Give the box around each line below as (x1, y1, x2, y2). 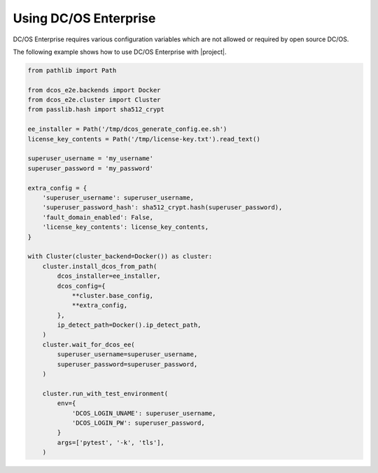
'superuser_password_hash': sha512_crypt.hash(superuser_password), (42, 204, 283, 211)
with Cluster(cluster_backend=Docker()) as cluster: (27, 253, 213, 260)
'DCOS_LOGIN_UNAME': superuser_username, (71, 409, 216, 417)
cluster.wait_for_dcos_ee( (42, 340, 136, 348)
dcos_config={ (57, 282, 106, 290)
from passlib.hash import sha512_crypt (27, 106, 164, 113)
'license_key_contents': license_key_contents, (42, 223, 209, 231)
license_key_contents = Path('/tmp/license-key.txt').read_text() (27, 135, 260, 143)
